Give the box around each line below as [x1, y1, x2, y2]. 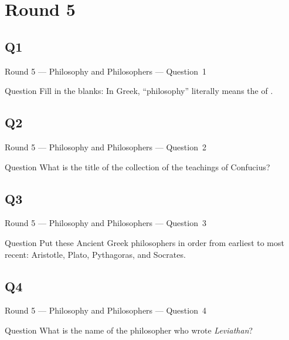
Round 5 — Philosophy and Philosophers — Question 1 [5, 65, 206, 77]
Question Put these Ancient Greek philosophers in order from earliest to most [5, 236, 284, 248]
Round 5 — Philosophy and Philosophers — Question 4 [5, 304, 206, 317]
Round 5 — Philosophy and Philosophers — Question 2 [5, 140, 206, 153]
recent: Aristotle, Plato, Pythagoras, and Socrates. [5, 248, 186, 260]
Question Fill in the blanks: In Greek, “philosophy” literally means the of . [5, 85, 273, 97]
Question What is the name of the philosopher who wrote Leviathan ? [5, 324, 253, 336]
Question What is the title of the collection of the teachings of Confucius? [5, 160, 270, 173]
